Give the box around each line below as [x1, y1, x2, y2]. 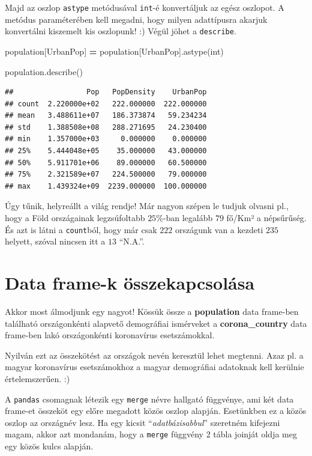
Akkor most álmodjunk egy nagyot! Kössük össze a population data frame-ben [5, 305, 299, 317]
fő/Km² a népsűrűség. [226, 211, 307, 224]
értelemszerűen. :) [5, 372, 70, 385]
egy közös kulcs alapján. [5, 440, 94, 452]
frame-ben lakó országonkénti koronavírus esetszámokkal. [5, 329, 215, 341]
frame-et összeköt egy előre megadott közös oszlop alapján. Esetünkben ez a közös [5, 404, 307, 417]
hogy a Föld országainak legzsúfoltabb [5, 211, 145, 224]
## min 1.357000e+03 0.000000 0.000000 [5, 135, 207, 144]
